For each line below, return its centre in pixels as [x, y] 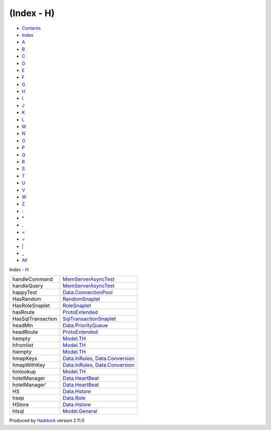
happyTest [25, 293]
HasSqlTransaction [35, 319]
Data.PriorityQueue [85, 325]
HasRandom [27, 299]
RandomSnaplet [82, 299]
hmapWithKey [29, 365]
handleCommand [33, 279]
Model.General [80, 411]
